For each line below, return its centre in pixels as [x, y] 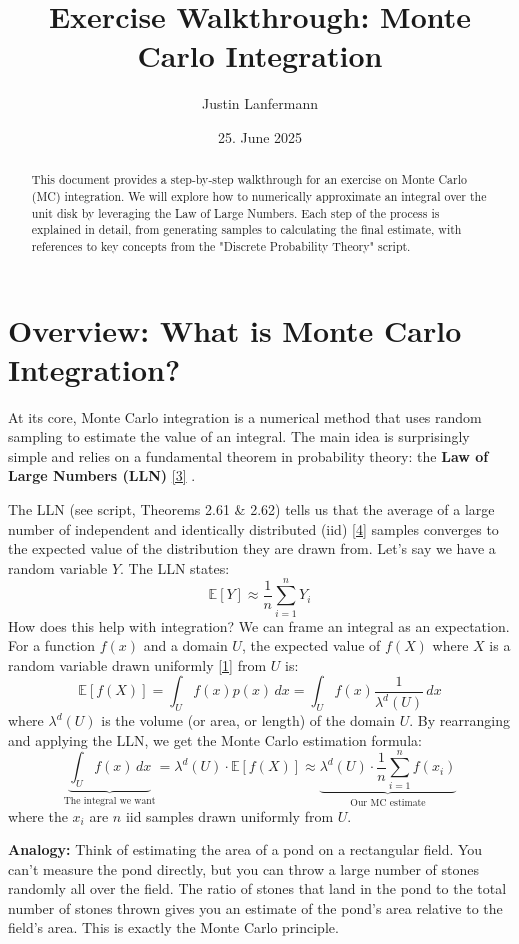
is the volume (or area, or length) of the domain [248, 720]
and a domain [185, 645]
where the [38, 815]
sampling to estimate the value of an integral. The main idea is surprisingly [239, 436]
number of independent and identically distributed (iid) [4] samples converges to [253, 528]
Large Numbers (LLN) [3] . [102, 475]
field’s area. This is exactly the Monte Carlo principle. [173, 927]
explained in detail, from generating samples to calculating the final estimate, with [246, 229]
